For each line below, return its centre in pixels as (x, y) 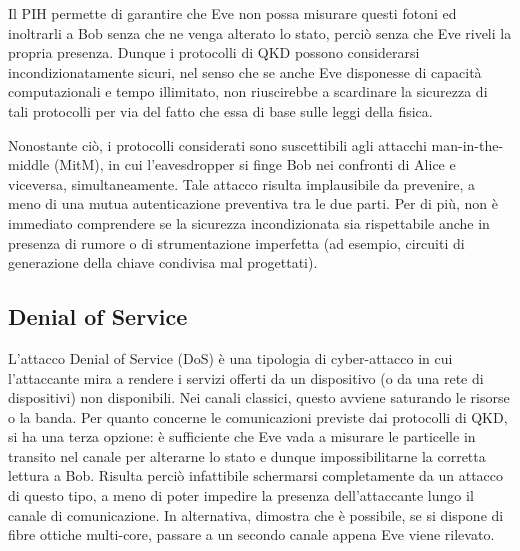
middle (29, 164)
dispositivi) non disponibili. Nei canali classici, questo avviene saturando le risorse (259, 397)
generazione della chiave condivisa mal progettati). (163, 262)
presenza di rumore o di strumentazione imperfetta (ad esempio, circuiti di (236, 242)
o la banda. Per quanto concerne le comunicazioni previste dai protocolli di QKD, (258, 416)
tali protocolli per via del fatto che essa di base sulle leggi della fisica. (220, 110)
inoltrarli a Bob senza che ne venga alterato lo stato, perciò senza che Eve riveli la (260, 32)
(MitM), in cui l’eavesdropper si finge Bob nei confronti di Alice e (254, 164)
